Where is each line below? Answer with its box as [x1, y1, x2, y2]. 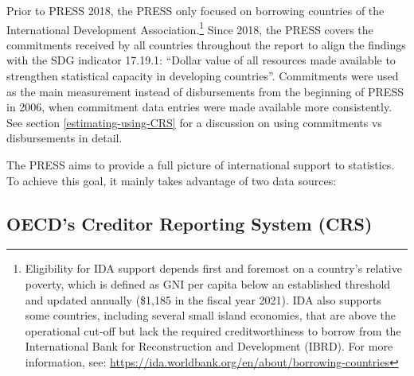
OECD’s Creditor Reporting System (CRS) [6, 211, 373, 235]
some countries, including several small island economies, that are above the [25, 307, 396, 324]
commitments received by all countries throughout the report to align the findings [6, 36, 406, 52]
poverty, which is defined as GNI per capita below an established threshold [25, 275, 391, 292]
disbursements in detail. [6, 130, 123, 146]
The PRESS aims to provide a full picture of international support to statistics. [6, 157, 395, 172]
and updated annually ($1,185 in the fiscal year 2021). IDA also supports [25, 291, 381, 308]
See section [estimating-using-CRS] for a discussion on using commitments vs [6, 114, 382, 130]
